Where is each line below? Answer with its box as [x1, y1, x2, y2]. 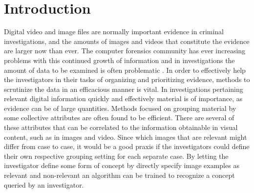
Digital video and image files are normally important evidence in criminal [4, 26, 224, 37]
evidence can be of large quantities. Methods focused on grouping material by [4, 103, 236, 113]
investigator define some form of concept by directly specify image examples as [4, 160, 239, 171]
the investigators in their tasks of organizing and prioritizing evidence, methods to [4, 74, 250, 85]
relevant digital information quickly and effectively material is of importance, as [4, 93, 243, 104]
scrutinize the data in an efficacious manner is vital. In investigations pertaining [4, 84, 243, 94]
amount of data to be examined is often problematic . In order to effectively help [4, 64, 246, 75]
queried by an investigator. [4, 179, 84, 190]
